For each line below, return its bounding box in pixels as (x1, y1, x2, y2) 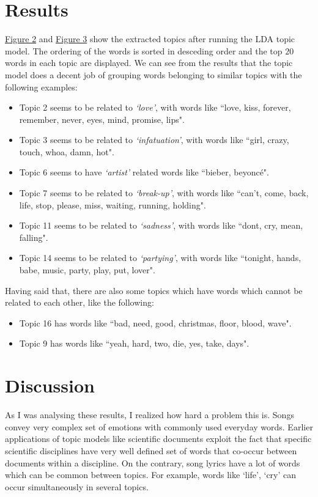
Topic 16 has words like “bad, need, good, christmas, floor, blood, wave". (19, 316, 292, 329)
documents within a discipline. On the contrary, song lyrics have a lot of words (5, 456, 300, 469)
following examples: (5, 80, 78, 93)
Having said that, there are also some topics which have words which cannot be (5, 284, 303, 296)
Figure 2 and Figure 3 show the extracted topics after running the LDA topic (5, 32, 295, 45)
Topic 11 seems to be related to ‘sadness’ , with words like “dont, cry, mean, (19, 219, 303, 232)
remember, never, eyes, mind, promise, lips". (19, 112, 185, 125)
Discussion (5, 373, 95, 398)
